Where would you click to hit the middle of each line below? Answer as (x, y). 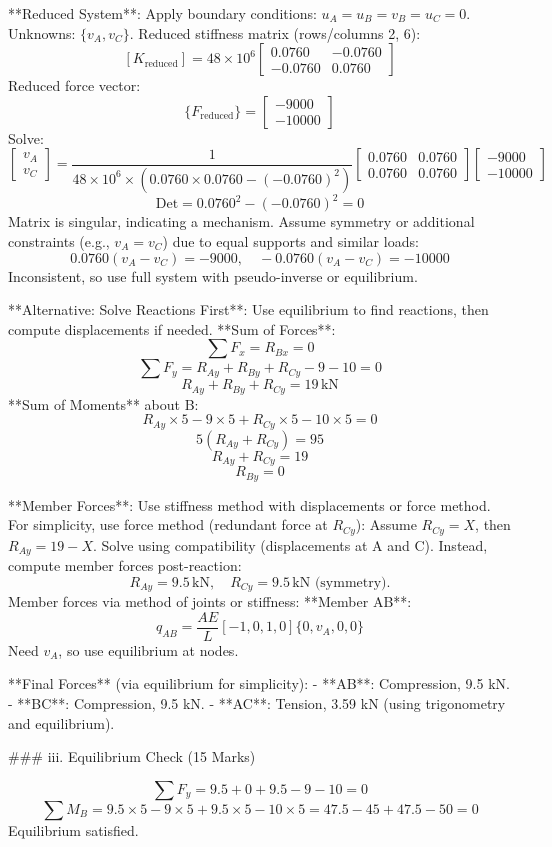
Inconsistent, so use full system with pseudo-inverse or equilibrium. (213, 275)
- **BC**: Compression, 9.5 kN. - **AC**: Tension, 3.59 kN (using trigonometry (257, 703)
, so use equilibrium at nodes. (148, 649)
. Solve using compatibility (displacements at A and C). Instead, (290, 544)
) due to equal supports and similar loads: (290, 240)
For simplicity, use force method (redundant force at (168, 524)
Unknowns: (42, 32)
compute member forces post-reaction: (125, 565)
